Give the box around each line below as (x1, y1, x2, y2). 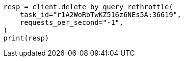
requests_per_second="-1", (20, 19, 124, 26)
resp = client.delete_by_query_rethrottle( (3, 3, 173, 11)
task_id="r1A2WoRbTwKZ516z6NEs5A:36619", (20, 11, 182, 19)
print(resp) (3, 34, 49, 42)
